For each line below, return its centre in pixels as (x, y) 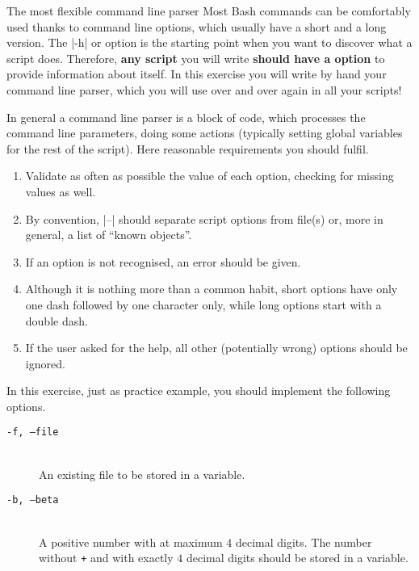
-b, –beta (33, 500)
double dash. (57, 320)
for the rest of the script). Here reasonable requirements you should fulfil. (188, 148)
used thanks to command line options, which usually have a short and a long (197, 26)
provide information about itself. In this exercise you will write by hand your (197, 74)
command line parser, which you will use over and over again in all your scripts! (204, 89)
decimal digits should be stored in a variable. (297, 558)
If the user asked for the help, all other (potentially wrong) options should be (216, 348)
